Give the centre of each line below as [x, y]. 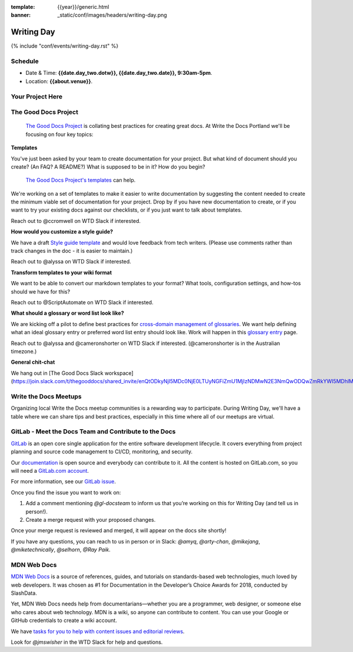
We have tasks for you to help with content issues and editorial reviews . [98, 631]
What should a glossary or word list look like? [67, 313]
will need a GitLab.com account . [50, 470]
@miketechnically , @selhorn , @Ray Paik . [61, 550]
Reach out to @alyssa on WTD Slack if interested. [71, 262]
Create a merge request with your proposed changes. [91, 519]
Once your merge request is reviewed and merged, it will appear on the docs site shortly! [119, 531]
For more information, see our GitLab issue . [64, 482]
